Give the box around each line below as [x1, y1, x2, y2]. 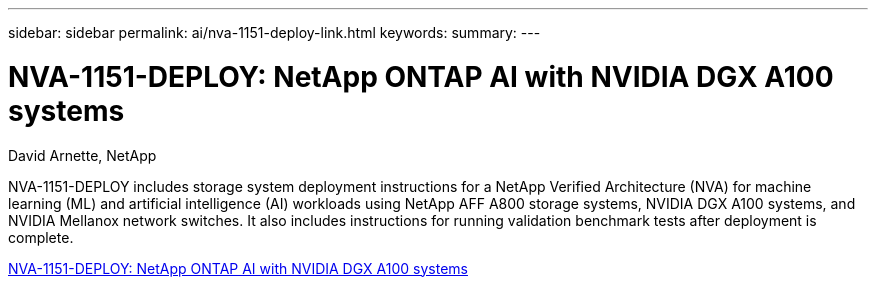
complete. [8, 228, 74, 246]
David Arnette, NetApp [8, 146, 157, 164]
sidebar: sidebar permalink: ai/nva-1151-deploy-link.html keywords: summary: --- [8, 24, 541, 41]
